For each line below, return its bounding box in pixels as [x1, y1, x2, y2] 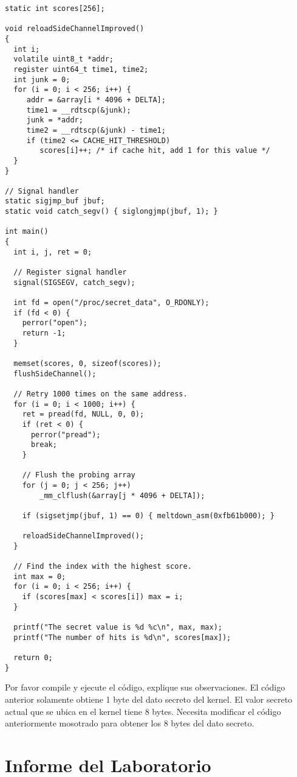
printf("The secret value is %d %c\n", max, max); [13, 623, 222, 632]
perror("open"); [22, 318, 88, 328]
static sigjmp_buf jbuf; [5, 197, 105, 206]
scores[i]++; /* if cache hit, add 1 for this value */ [39, 146, 270, 155]
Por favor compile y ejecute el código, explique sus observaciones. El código [5, 681, 285, 694]
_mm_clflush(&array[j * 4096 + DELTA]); [39, 491, 205, 500]
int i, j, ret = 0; [13, 247, 92, 256]
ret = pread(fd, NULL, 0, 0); [22, 410, 145, 419]
